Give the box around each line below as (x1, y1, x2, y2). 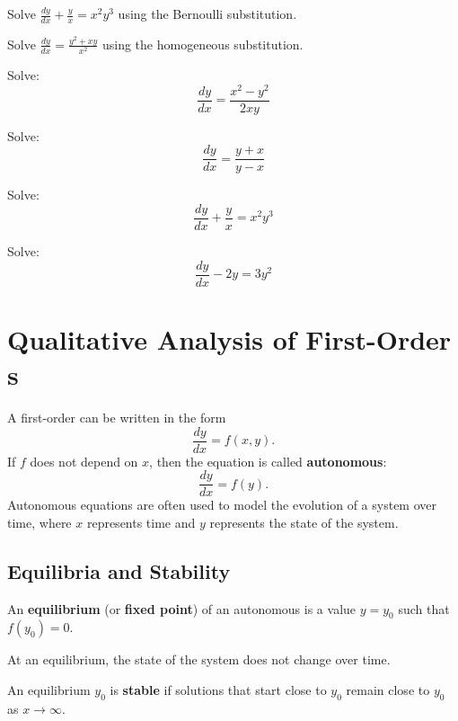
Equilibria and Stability (7, 556, 231, 584)
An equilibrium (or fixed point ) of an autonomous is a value (7, 599, 357, 618)
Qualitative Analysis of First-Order (7, 320, 452, 357)
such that (398, 599, 450, 618)
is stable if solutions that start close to (110, 681, 327, 699)
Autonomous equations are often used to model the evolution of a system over (7, 495, 436, 514)
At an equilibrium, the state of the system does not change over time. (7, 650, 391, 669)
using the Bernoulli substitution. (118, 4, 297, 22)
